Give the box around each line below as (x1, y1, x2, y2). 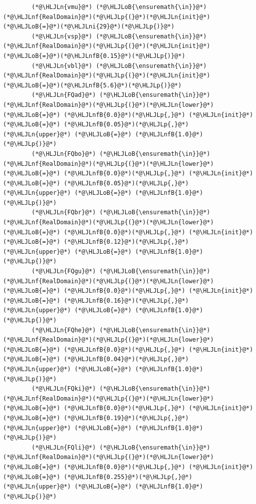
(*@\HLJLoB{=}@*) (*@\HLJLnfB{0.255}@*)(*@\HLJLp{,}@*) (3, 473, 193, 481)
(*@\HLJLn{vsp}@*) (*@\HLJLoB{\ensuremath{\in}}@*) (31, 32, 207, 40)
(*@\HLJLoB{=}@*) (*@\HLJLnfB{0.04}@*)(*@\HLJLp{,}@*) (3, 356, 189, 363)
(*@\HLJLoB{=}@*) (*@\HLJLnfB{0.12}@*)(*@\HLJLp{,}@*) (3, 238, 189, 246)
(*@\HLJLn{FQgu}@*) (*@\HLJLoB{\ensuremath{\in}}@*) (31, 268, 211, 275)
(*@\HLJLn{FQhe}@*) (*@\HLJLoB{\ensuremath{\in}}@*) (31, 326, 211, 334)
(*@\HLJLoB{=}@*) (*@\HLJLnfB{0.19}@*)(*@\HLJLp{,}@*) (3, 414, 189, 422)
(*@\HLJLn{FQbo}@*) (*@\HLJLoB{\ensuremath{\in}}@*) (31, 150, 211, 157)
